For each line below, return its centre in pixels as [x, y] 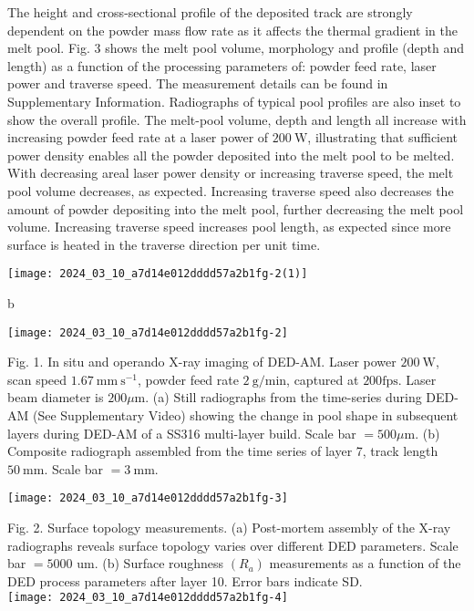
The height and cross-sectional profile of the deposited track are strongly [210, 12]
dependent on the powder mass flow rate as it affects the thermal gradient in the [232, 30]
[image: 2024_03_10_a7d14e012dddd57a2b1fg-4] [148, 598]
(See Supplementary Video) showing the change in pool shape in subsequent [245, 415]
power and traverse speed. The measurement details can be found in [198, 83]
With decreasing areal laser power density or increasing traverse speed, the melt [231, 173]
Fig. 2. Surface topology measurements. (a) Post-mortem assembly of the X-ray [229, 528]
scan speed [37, 379]
